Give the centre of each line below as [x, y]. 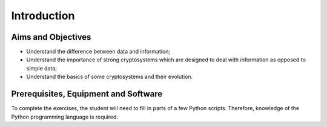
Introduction [43, 16]
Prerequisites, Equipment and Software [87, 94]
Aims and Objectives [51, 37]
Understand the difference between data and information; [98, 52]
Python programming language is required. [64, 117]
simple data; [42, 68]
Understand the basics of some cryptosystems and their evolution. [110, 77]
